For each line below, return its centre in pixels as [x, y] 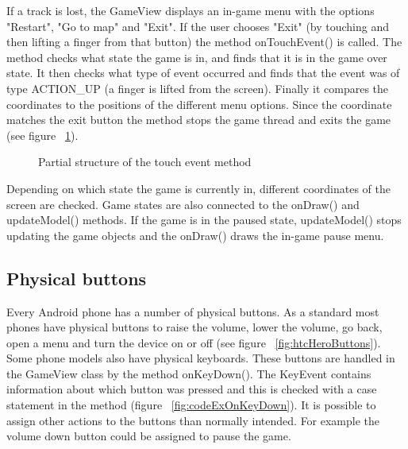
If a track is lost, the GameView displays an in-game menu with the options [191, 10]
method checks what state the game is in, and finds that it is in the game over [197, 57]
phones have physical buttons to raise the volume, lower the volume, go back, [194, 327]
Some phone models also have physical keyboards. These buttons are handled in [201, 358]
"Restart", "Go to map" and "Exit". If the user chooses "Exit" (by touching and [198, 26]
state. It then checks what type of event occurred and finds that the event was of [203, 73]
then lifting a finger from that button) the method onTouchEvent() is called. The [204, 42]
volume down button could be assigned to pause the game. [149, 436]
